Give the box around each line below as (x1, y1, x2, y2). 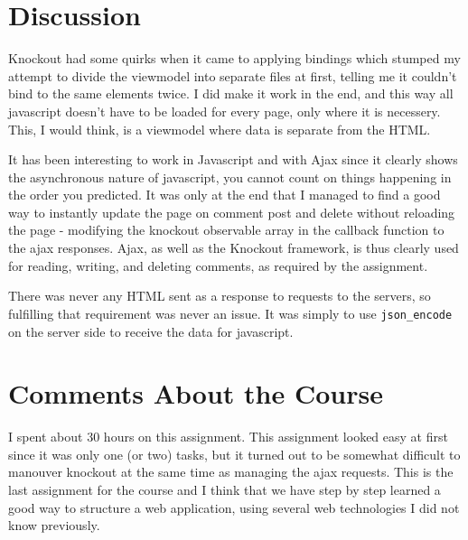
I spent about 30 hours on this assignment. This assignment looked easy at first (8, 427, 448, 446)
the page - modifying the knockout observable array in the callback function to (8, 220, 445, 239)
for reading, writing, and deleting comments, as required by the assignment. (8, 256, 428, 275)
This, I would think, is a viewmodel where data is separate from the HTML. (8, 119, 431, 138)
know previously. (8, 516, 100, 535)
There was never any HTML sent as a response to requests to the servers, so (8, 286, 431, 305)
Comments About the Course (8, 375, 383, 412)
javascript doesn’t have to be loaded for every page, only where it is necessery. (8, 101, 441, 120)
